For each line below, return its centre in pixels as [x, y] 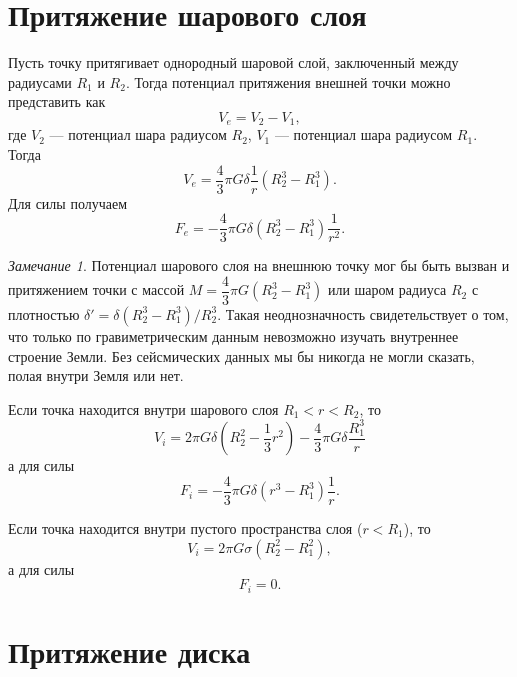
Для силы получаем [68, 202]
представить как [57, 101]
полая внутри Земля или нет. [96, 375]
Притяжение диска [129, 650]
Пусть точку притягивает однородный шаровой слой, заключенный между [233, 62]
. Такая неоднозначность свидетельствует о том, [363, 313]
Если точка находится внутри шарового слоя [143, 408]
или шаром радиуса [387, 289]
